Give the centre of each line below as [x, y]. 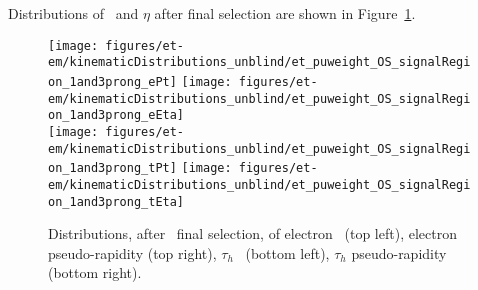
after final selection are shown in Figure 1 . [285, 13]
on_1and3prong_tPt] [112, 168]
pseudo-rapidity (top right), [132, 252]
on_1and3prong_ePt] [112, 81]
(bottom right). [95, 272]
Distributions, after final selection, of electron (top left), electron [252, 233]
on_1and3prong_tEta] [116, 201]
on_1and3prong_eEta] [116, 115]
